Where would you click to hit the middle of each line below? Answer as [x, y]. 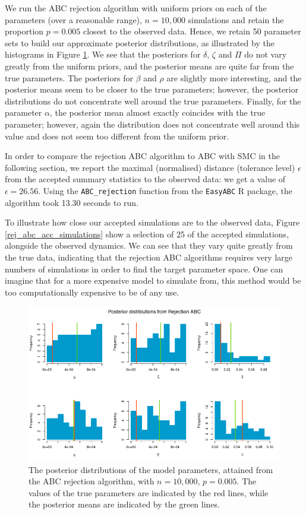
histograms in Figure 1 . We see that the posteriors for [103, 54]
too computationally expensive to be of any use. [92, 292]
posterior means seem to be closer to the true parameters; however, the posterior [152, 89]
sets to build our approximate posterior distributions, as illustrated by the [140, 42]
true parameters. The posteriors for [69, 77]
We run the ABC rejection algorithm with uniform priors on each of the [136, 8]
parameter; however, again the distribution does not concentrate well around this [152, 124]
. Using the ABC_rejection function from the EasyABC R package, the [165, 190]
